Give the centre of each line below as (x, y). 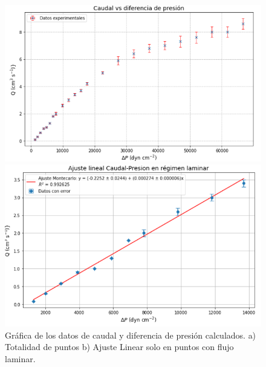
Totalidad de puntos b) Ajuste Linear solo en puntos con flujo (119, 347)
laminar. (20, 358)
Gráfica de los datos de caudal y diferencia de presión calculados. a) (131, 335)
